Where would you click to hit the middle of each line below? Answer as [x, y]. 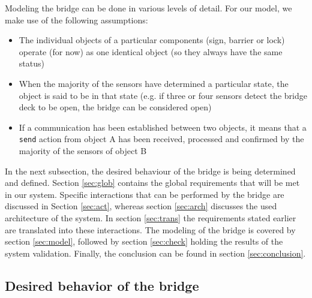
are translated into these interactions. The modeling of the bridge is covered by [150, 229]
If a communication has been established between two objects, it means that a [163, 127]
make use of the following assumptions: [76, 19]
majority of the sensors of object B [83, 150]
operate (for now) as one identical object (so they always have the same [151, 51]
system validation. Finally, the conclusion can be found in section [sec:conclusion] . [155, 253]
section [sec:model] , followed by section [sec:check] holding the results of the [144, 241]
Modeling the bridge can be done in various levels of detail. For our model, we [148, 8]
